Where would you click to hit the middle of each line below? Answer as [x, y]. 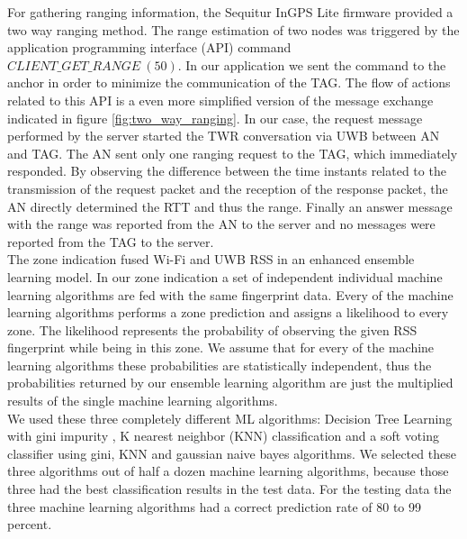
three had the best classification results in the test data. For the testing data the [229, 489]
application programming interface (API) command [149, 47]
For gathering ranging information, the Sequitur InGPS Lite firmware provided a [230, 12]
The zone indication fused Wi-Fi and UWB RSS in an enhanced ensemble [211, 259]
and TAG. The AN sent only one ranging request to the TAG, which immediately [233, 153]
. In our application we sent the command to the [312, 64]
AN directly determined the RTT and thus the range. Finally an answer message [230, 206]
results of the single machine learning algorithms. [143, 401]
